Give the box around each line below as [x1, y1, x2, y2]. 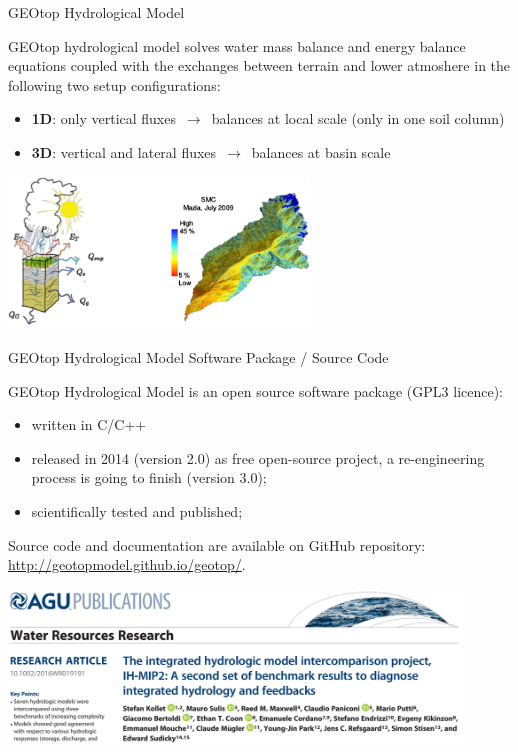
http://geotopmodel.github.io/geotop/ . [8, 554, 246, 575]
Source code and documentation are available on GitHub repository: [8, 534, 426, 555]
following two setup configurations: [8, 74, 221, 95]
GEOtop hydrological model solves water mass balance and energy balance [8, 35, 466, 56]
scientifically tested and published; [31, 500, 243, 521]
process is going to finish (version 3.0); [31, 467, 267, 488]
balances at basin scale [251, 141, 391, 162]
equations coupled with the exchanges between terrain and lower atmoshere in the [8, 55, 511, 76]
